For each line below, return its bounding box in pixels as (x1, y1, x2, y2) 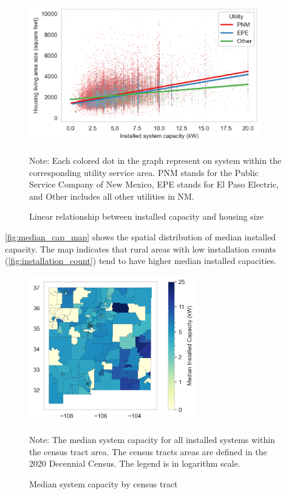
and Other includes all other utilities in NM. (29, 189, 194, 202)
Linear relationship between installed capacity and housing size (29, 210, 264, 223)
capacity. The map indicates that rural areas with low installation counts (5, 242, 276, 255)
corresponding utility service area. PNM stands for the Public (29, 166, 259, 178)
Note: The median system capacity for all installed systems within (29, 433, 275, 446)
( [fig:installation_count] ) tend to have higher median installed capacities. (5, 254, 277, 267)
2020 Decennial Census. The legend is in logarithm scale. (29, 457, 240, 470)
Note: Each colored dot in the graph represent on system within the (29, 154, 282, 167)
